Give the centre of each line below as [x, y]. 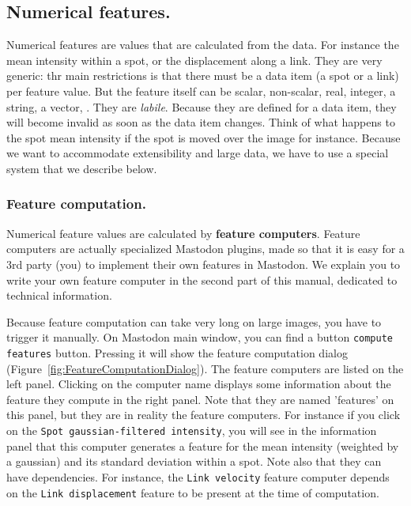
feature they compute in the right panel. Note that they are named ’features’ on [200, 399]
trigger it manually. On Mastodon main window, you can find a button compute [200, 337]
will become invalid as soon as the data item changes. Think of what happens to [201, 122]
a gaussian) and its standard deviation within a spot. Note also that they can [194, 461]
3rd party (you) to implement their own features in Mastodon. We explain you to [204, 264]
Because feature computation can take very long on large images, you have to [194, 321]
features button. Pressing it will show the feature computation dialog [177, 352]
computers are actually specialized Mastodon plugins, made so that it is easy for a [205, 249]
